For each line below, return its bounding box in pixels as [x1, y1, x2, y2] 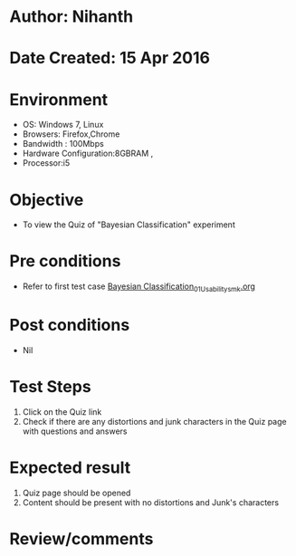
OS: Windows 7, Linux [22, 120, 104, 130]
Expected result [9, 457, 131, 478]
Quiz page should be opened [22, 487, 131, 498]
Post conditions [9, 315, 130, 336]
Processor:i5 [22, 158, 71, 168]
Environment [9, 89, 109, 110]
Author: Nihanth [9, 6, 134, 27]
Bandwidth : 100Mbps [22, 139, 104, 149]
